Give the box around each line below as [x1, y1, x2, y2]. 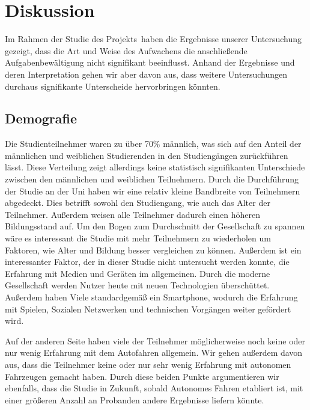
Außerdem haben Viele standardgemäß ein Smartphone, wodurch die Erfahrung [5, 291, 298, 303]
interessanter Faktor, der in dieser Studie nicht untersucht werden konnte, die [5, 255, 290, 268]
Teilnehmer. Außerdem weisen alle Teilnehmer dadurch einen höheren [5, 208, 260, 220]
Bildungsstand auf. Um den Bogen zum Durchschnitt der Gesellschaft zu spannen [5, 220, 305, 232]
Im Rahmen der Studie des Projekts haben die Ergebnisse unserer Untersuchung [5, 33, 302, 45]
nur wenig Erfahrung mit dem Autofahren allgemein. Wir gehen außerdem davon [5, 346, 303, 359]
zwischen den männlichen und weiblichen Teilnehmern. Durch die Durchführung [5, 173, 299, 185]
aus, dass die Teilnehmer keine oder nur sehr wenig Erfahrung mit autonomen [5, 358, 291, 370]
